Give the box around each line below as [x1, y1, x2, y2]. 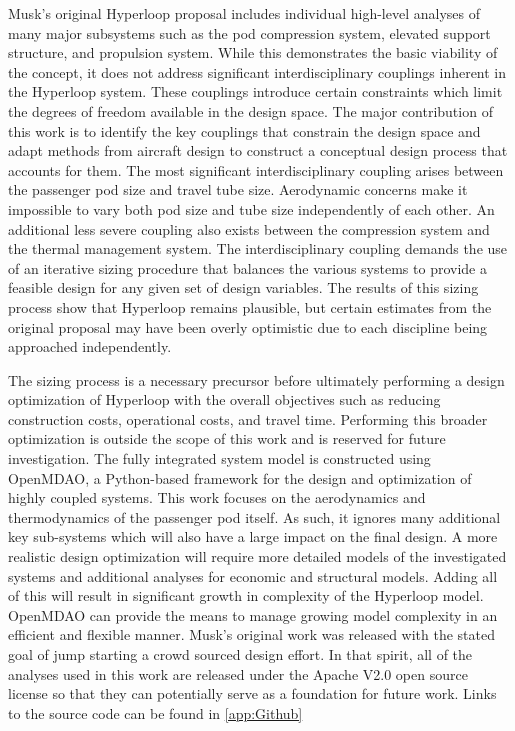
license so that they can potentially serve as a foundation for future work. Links [8, 683, 497, 704]
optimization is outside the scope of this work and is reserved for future [8, 428, 446, 449]
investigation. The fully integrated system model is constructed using [8, 448, 431, 469]
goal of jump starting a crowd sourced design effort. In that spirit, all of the [8, 644, 473, 664]
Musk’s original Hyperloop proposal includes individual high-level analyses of [8, 3, 480, 23]
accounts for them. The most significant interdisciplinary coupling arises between [8, 159, 504, 180]
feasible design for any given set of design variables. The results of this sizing [8, 277, 479, 298]
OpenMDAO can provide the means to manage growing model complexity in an [8, 604, 498, 625]
